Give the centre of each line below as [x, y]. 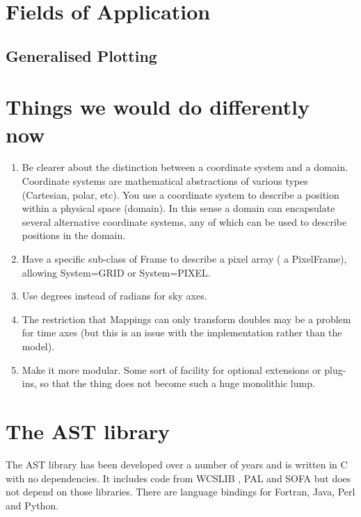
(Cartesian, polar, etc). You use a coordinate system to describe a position [180, 194]
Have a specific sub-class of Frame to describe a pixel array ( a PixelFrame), [184, 259]
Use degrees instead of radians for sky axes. [114, 296]
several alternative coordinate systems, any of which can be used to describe [184, 221]
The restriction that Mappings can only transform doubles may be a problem [186, 319]
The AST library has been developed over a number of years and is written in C [177, 464]
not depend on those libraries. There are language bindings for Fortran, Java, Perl [180, 492]
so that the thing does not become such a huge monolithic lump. [177, 383]
